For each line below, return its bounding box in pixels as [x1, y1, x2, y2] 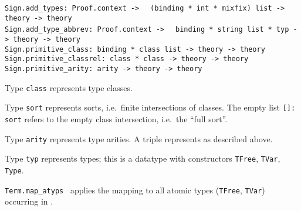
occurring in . [5, 195, 53, 207]
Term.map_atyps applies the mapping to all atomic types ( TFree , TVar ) [5, 183, 265, 196]
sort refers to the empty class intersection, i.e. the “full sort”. [5, 112, 228, 125]
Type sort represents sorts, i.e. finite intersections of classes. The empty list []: [5, 101, 296, 113]
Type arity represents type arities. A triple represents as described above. [5, 132, 273, 145]
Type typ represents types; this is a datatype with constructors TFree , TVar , [5, 152, 280, 165]
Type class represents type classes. [5, 81, 133, 93]
